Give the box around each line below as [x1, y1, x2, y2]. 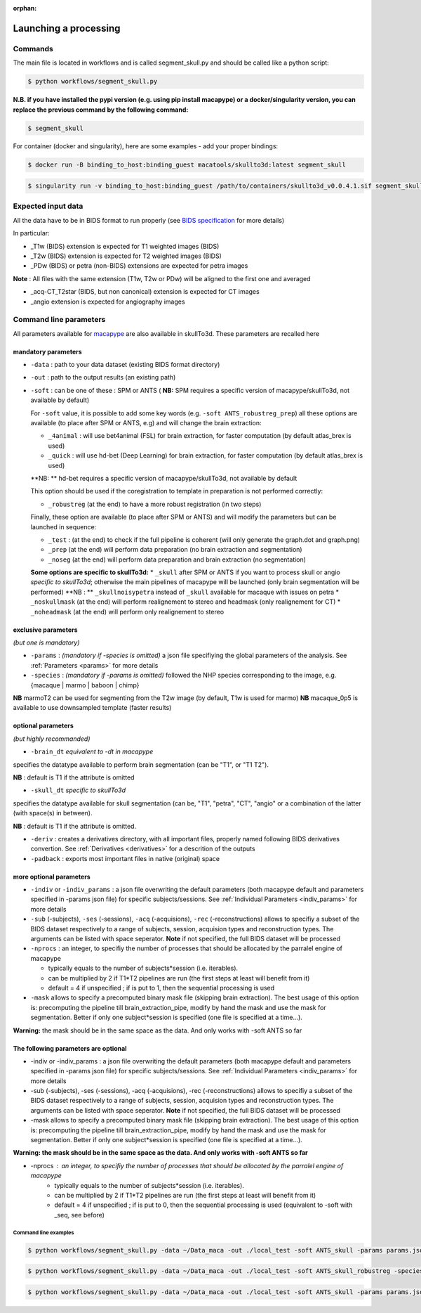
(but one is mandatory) [13, 638, 80, 647]
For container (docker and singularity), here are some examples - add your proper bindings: [13, 142, 279, 150]
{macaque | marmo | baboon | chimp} [30, 680, 140, 689]
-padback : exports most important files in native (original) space [30, 854, 220, 862]
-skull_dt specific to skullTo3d [30, 786, 126, 794]
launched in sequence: [30, 522, 97, 531]
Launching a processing [13, 22, 121, 34]
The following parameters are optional [13, 1044, 127, 1052]
